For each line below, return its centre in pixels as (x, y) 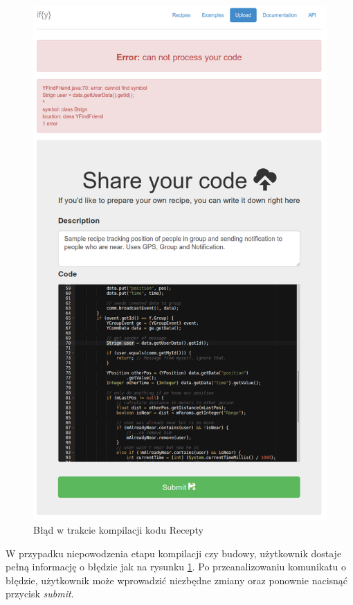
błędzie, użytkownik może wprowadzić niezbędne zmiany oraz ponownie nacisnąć (177, 580)
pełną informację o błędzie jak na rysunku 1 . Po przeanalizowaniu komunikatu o (176, 567)
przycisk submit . (40, 594)
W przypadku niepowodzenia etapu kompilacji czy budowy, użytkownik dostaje (174, 553)
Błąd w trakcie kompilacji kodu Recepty (118, 530)
